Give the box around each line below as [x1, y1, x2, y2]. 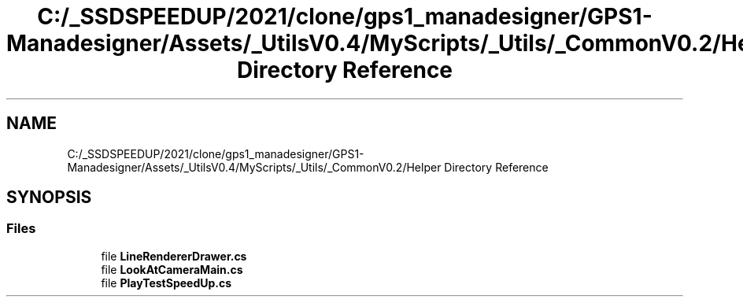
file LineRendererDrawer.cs [101, 249, 247, 263]
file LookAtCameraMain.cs [101, 262, 243, 276]
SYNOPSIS [6, 187, 92, 208]
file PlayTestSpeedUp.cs [101, 275, 232, 290]
